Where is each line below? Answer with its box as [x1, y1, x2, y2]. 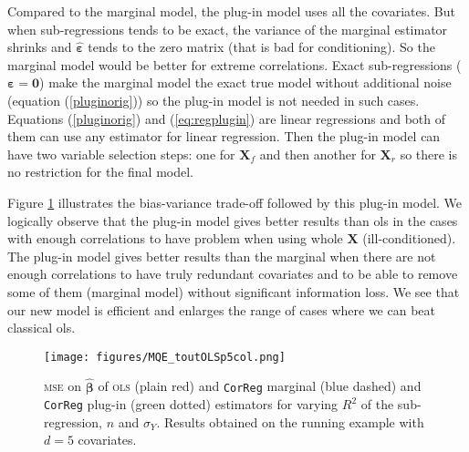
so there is [400, 144, 458, 163]
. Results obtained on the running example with [156, 412, 424, 431]
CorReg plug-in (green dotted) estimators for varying [44, 395, 339, 414]
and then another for [259, 144, 376, 163]
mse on [44, 376, 81, 395]
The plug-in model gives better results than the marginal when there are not [7, 246, 436, 265]
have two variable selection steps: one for [7, 144, 235, 163]
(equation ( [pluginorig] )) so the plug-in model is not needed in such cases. [7, 90, 420, 109]
